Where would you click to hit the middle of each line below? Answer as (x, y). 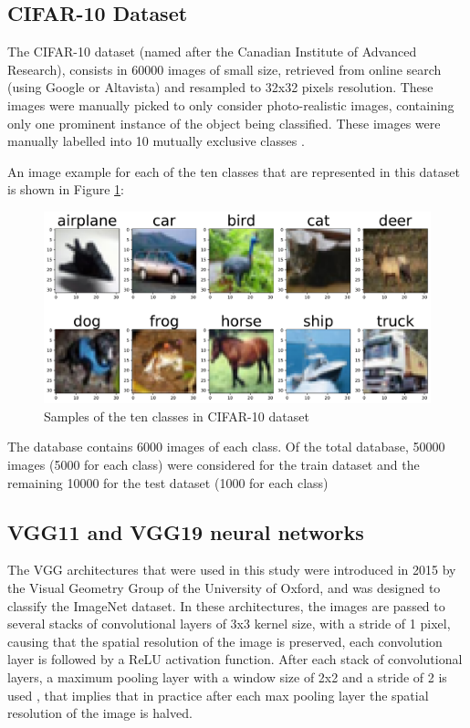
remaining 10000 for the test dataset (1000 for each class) (168, 482)
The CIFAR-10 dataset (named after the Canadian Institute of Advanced (212, 52)
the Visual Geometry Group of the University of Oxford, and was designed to (224, 588)
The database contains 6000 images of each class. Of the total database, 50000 (226, 447)
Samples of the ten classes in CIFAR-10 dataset (177, 416)
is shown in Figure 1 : (66, 189)
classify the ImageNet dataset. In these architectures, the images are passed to (226, 605)
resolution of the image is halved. (100, 713)
